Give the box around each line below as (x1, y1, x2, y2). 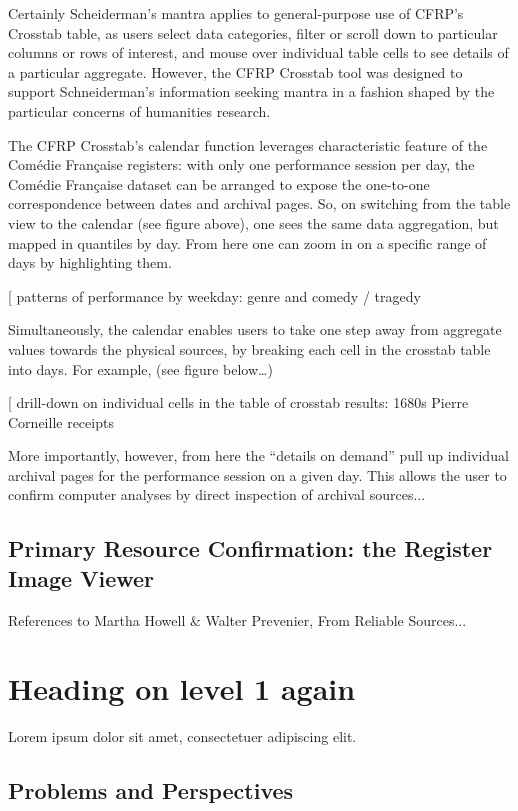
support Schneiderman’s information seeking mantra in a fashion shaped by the (8, 81, 495, 102)
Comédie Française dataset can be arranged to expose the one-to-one (8, 173, 430, 194)
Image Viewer (8, 562, 155, 593)
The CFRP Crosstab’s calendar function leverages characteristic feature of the (8, 134, 488, 155)
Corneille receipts (8, 411, 114, 432)
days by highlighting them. (8, 252, 172, 273)
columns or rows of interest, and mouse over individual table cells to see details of (8, 42, 509, 63)
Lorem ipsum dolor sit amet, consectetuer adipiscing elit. (8, 726, 357, 747)
